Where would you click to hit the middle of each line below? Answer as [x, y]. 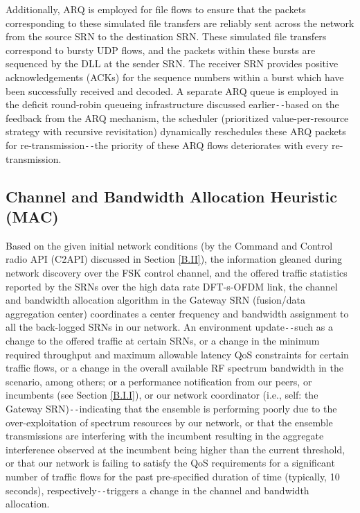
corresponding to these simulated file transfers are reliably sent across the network [180, 23]
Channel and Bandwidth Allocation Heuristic [171, 196]
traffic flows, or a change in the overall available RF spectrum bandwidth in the [174, 368]
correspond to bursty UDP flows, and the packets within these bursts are [161, 50]
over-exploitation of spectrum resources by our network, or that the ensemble [169, 422]
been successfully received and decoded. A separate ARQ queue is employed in [172, 90]
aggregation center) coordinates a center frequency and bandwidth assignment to [177, 313]
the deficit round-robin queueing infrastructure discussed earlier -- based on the [172, 104]
